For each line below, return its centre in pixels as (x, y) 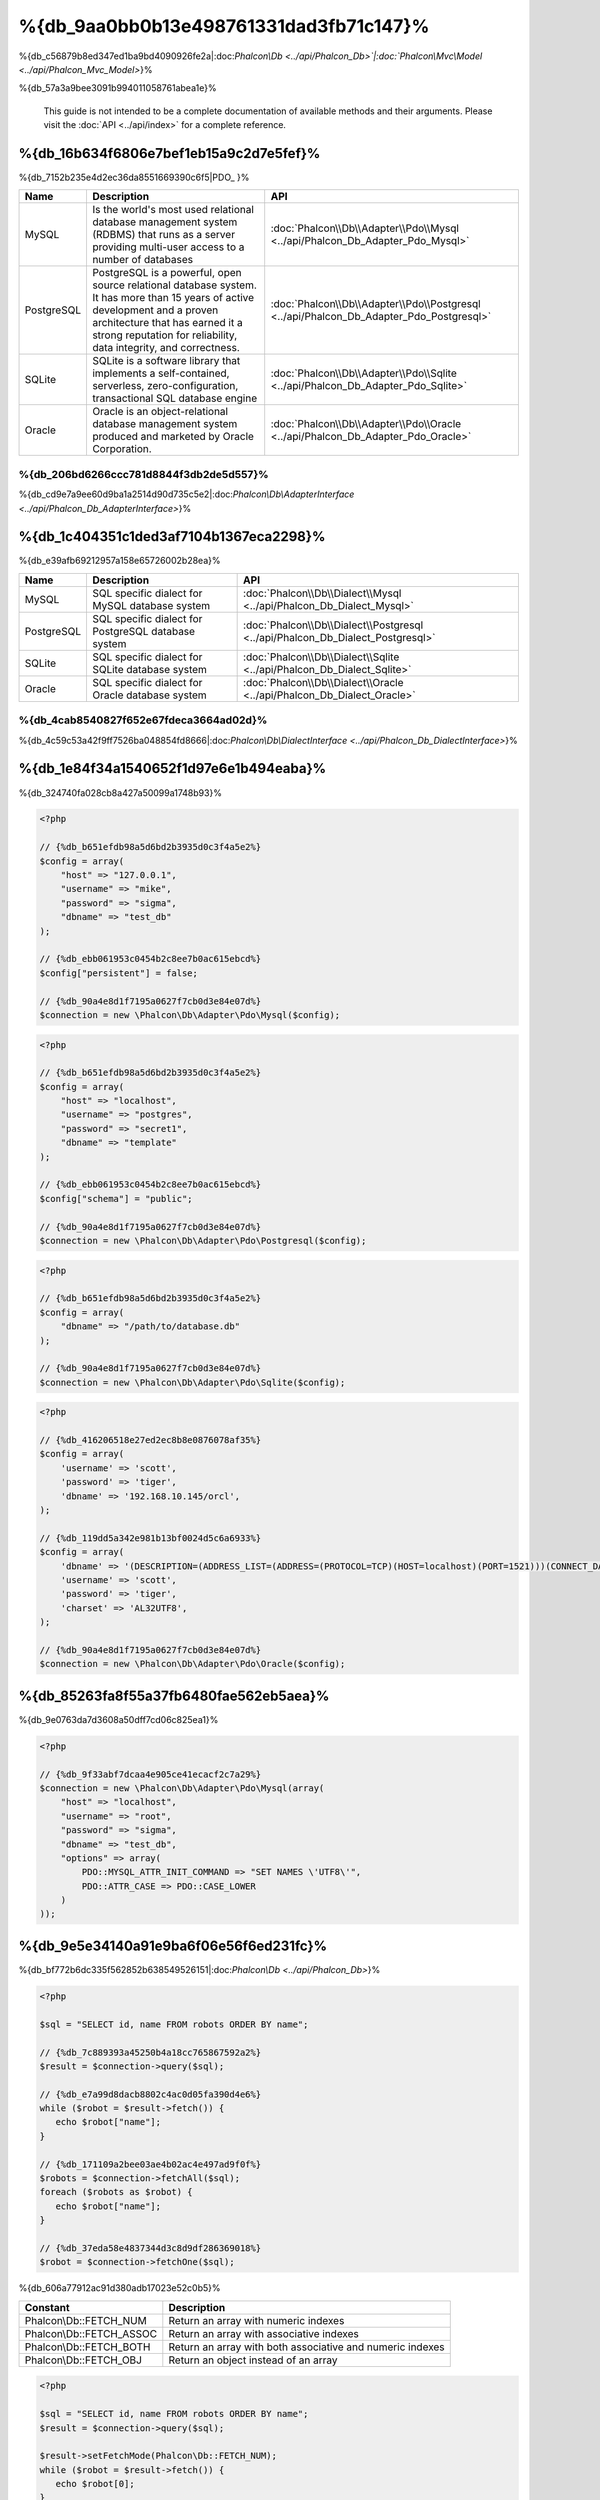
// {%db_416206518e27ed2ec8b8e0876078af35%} (150, 1440)
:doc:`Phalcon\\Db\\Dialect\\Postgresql (333, 625)
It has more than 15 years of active (173, 298)
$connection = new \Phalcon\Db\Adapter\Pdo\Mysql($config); (190, 1014)
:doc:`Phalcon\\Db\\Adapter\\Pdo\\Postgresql (375, 304)
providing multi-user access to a (168, 247)
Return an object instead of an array (253, 2360)
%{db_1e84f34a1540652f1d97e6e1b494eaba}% (172, 768)
